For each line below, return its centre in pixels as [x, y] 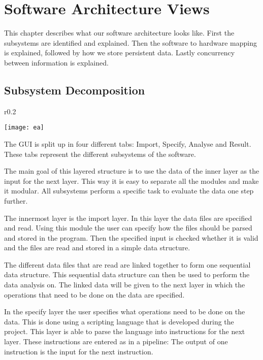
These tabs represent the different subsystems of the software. [100, 154]
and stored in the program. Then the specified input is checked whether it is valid [131, 237]
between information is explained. [56, 62]
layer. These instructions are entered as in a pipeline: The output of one [116, 341]
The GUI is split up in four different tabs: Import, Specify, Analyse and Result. [128, 143]
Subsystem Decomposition [75, 90]
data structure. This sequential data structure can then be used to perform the [127, 274]
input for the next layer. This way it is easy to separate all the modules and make [131, 181]
